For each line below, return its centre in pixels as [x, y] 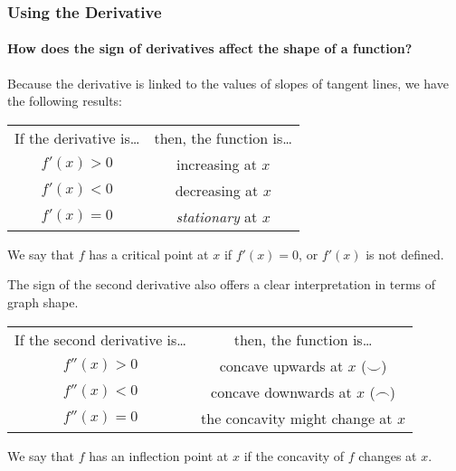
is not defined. [405, 254]
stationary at [217, 216]
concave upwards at [281, 365]
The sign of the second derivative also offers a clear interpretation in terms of [222, 284]
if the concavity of [294, 455]
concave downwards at [281, 391]
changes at [388, 455]
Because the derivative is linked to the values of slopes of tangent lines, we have [228, 83]
